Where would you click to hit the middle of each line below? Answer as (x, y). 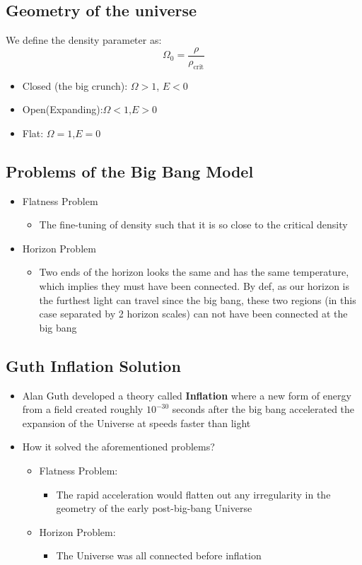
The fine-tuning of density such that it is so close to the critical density (193, 225)
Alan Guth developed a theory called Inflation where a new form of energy (187, 395)
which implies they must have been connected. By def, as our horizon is (194, 286)
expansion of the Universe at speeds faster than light (136, 423)
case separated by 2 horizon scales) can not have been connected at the (193, 314)
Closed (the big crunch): (75, 85)
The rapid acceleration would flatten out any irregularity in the (193, 494)
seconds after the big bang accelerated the (263, 409)
